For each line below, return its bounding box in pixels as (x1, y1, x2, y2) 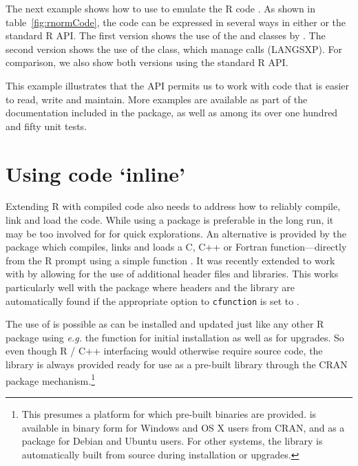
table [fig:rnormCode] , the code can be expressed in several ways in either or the (6, 14, 346, 29)
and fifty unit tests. (6, 118, 87, 133)
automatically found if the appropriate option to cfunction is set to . (6, 293, 299, 308)
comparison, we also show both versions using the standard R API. (6, 55, 288, 70)
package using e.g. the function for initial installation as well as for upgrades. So (6, 330, 344, 344)
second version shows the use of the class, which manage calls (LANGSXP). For (6, 41, 342, 56)
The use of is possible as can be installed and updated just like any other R (6, 317, 324, 331)
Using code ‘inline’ (6, 159, 186, 187)
